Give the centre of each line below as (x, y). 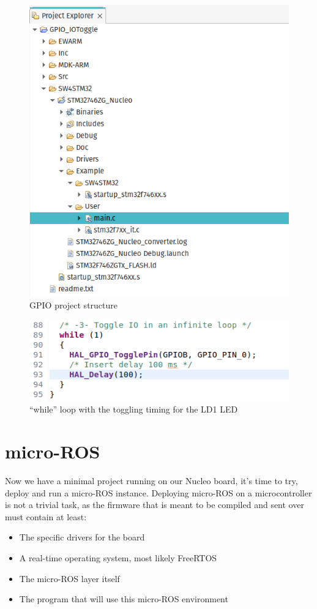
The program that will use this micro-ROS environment (124, 599)
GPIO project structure (74, 304)
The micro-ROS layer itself (69, 578)
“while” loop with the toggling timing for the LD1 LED (134, 409)
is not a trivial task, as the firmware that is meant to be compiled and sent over (155, 505)
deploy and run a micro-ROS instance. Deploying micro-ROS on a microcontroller (158, 492)
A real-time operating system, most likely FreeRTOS (118, 558)
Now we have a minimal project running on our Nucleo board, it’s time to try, (151, 481)
